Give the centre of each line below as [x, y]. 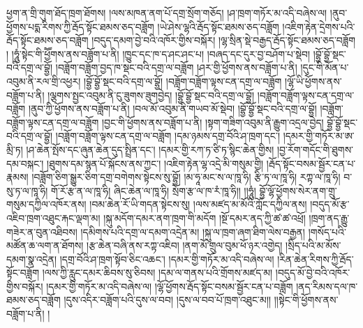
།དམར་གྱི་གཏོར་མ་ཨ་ [319, 136]
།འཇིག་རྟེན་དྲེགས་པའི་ [319, 26]
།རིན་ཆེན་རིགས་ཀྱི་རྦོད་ [316, 259]
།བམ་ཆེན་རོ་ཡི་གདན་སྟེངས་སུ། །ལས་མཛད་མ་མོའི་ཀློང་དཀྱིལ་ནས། [198, 204]
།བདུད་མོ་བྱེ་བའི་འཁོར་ [313, 273]
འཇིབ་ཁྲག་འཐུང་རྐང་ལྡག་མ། [53, 217]
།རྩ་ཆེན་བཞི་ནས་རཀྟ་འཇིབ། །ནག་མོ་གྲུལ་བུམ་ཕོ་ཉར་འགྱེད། [185, 245]
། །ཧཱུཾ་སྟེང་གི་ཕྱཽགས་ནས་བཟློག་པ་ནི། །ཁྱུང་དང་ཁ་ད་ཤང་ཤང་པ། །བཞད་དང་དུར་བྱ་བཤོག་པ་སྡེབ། [158, 53]
